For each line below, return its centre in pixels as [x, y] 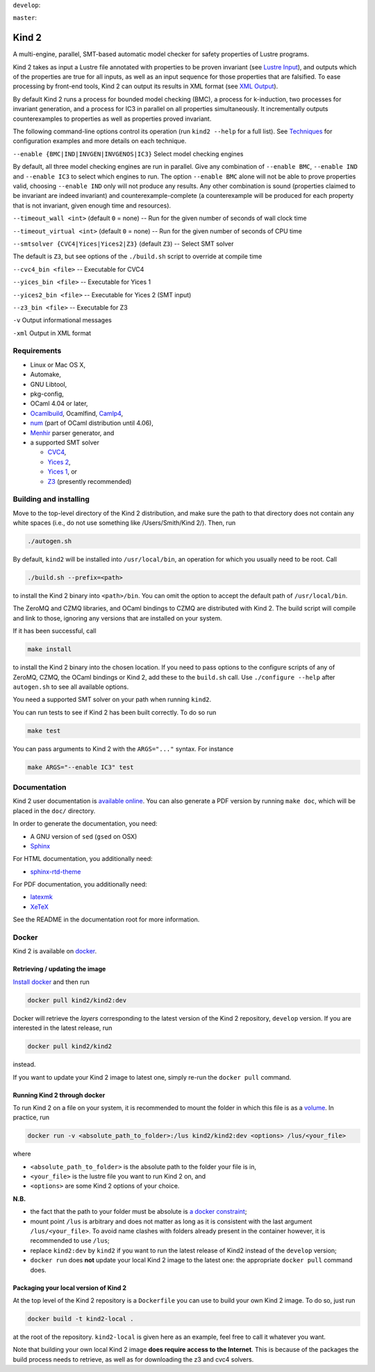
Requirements [37, 351]
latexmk [42, 897]
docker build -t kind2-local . [81, 1319]
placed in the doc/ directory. [54, 811]
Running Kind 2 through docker [59, 1095]
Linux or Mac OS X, [58, 365]
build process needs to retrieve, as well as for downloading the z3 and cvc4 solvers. [133, 1359]
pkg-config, [47, 394]
